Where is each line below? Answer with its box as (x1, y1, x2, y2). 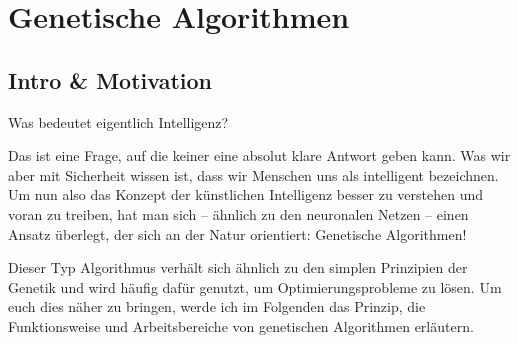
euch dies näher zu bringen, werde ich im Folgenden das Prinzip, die (8, 296, 426, 317)
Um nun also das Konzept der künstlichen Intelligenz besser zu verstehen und (8, 184, 484, 205)
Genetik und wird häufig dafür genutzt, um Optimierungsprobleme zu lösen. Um (8, 276, 502, 297)
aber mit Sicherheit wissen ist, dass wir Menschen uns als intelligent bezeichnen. (8, 164, 499, 185)
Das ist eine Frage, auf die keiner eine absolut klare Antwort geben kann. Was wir (8, 145, 511, 166)
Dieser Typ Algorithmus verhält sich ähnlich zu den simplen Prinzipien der (8, 257, 468, 278)
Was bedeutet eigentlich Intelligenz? (8, 111, 229, 132)
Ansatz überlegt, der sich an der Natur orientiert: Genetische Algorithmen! (8, 223, 467, 244)
